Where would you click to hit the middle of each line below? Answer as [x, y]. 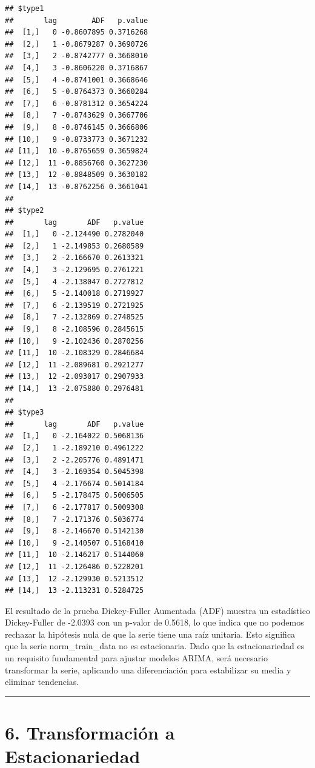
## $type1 [25, 8]
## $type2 [25, 211]
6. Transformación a [90, 733]
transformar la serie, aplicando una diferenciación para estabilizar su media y [148, 669]
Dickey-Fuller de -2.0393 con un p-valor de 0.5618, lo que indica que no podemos [154, 622]
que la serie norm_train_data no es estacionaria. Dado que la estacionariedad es [155, 646]
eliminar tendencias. [42, 682]
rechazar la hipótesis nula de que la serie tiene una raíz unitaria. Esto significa [150, 634]
